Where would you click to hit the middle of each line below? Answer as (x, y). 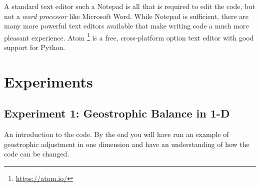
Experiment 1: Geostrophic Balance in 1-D (117, 113)
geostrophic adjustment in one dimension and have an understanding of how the (127, 144)
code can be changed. (37, 154)
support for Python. (35, 47)
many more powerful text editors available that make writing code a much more (126, 26)
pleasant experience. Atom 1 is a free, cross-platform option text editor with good (129, 36)
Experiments (48, 81)
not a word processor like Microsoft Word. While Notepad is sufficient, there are (126, 16)
